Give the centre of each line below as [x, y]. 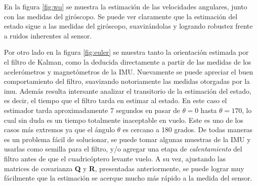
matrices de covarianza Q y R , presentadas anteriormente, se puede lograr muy [124, 168]
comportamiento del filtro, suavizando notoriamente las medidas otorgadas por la [127, 81]
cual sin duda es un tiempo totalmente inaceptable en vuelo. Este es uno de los [124, 120]
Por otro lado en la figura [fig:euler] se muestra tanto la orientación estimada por [127, 52]
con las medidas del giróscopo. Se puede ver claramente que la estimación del [121, 16]
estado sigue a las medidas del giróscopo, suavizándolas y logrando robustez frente [128, 26]
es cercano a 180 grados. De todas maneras [188, 130]
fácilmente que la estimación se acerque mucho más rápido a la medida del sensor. [128, 178]
